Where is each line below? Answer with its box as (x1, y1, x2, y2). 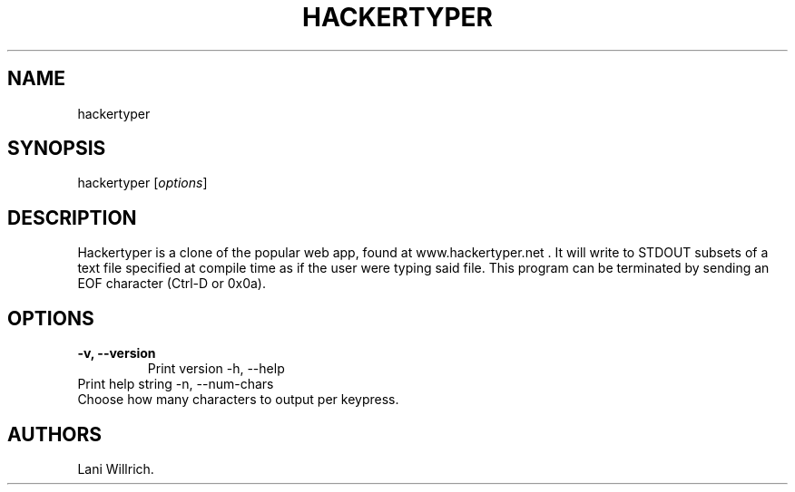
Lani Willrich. (77, 460, 154, 477)
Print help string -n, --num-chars (77, 376, 274, 392)
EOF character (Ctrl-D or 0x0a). (77, 275, 266, 292)
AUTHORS (7, 422, 103, 446)
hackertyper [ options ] (77, 175, 208, 191)
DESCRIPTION (7, 206, 137, 229)
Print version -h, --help (147, 361, 285, 377)
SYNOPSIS (7, 137, 106, 160)
